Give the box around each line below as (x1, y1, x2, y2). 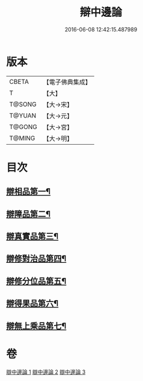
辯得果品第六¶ (6, 298, 59, 309)
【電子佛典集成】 (43, 78, 91, 86)
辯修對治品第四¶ (6, 254, 67, 264)
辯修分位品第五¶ (6, 276, 67, 286)
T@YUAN (9, 111, 37, 119)
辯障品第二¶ (6, 209, 51, 219)
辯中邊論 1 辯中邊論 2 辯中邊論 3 (6, 368, 86, 376)
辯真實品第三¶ (6, 231, 59, 242)
